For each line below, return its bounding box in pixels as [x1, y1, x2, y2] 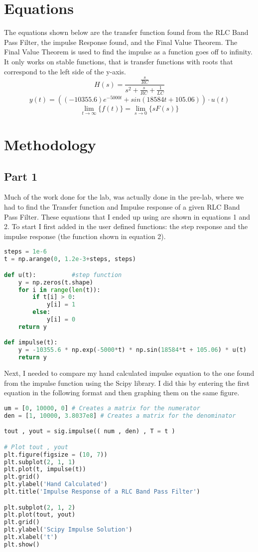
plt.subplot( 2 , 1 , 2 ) [4, 504, 76, 511]
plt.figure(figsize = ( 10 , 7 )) [4, 451, 108, 458]
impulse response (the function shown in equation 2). [4, 231, 166, 241]
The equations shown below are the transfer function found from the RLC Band [4, 27, 249, 37]
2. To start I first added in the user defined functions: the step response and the [4, 221, 248, 232]
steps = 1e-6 [4, 248, 47, 256]
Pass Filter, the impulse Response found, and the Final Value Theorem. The [4, 36, 238, 47]
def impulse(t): [4, 339, 58, 346]
